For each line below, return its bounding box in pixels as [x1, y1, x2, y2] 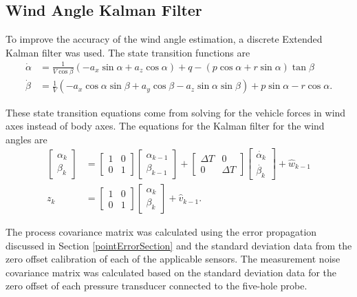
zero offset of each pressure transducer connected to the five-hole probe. [6, 278, 307, 293]
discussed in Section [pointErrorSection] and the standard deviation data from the [6, 238, 352, 252]
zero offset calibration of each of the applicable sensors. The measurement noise [6, 252, 340, 266]
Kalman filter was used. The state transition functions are [6, 45, 250, 59]
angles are [6, 132, 47, 146]
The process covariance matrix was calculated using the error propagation [6, 225, 317, 239]
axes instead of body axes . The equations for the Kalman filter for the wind [6, 119, 325, 133]
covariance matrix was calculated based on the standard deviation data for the [6, 265, 337, 279]
